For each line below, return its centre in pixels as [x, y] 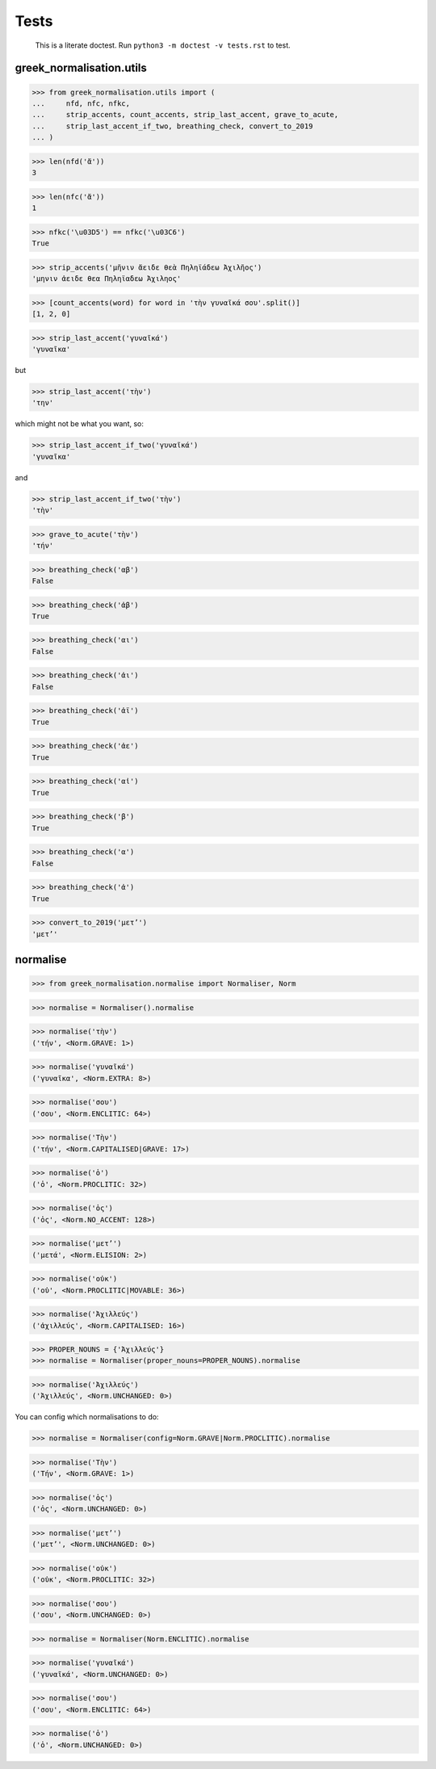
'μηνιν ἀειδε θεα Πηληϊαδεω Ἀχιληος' [107, 278]
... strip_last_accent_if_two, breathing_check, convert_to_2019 [172, 126]
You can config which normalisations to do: [87, 1417]
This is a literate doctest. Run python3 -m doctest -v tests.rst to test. [163, 45]
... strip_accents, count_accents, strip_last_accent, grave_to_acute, [185, 115]
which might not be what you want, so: [80, 424]
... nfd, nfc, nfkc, [81, 103]
